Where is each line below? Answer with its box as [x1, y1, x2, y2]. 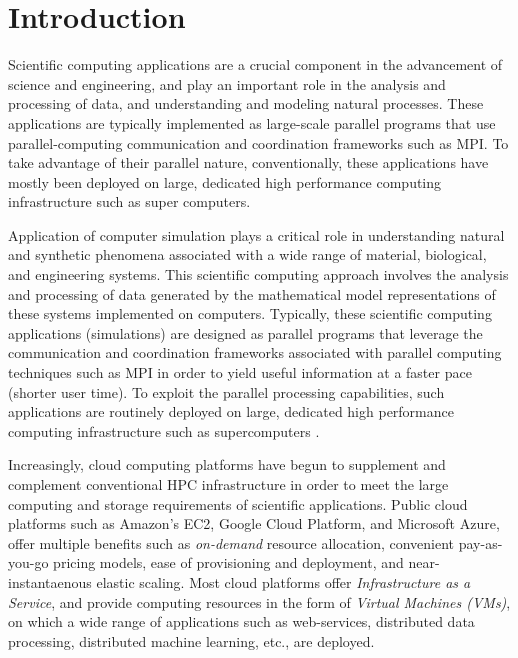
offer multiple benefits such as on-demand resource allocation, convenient [8, 532, 455, 553]
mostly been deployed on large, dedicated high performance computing [8, 171, 442, 192]
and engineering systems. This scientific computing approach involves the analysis [8, 264, 509, 285]
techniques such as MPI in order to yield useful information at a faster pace [8, 362, 472, 383]
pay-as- [458, 532, 503, 553]
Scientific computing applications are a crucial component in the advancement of [8, 54, 503, 75]
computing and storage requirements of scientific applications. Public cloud [8, 493, 468, 514]
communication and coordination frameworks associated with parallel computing [8, 342, 502, 363]
